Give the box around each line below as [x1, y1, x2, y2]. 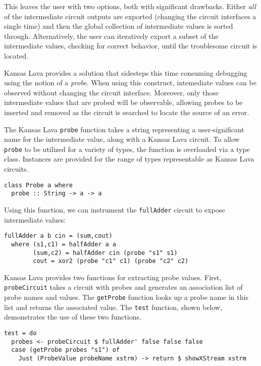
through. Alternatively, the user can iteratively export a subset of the [4, 30, 219, 41]
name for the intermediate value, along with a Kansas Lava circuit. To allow [4, 134, 240, 144]
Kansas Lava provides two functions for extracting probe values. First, [4, 272, 222, 282]
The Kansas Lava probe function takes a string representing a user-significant [4, 124, 244, 134]
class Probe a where [4, 181, 73, 189]
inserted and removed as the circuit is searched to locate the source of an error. [4, 107, 249, 117]
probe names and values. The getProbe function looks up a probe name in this [4, 292, 248, 302]
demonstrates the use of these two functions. [4, 311, 141, 322]
